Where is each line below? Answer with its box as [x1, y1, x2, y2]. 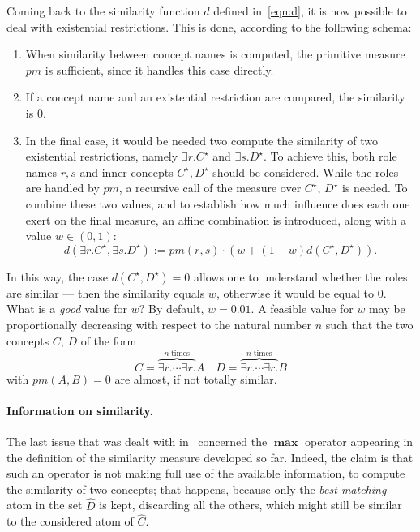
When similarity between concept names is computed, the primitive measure [25, 45, 405, 62]
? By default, [139, 300, 204, 317]
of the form [80, 332, 137, 349]
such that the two [325, 315, 414, 332]
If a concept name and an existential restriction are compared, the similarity [25, 88, 405, 105]
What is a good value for [6, 300, 128, 317]
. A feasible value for [251, 300, 354, 317]
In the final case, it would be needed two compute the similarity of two [25, 131, 378, 148]
